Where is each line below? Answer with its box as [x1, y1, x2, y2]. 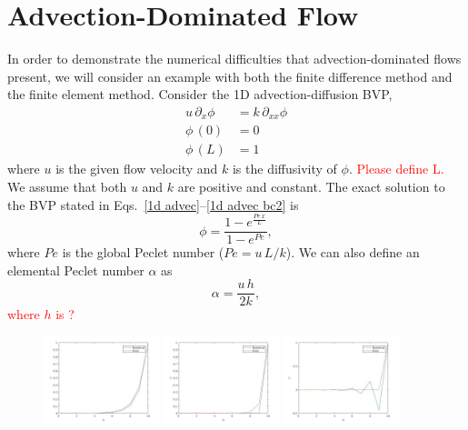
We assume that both [7, 177, 127, 196]
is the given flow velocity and [55, 159, 218, 178]
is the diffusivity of [232, 159, 337, 178]
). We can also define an [285, 243, 420, 262]
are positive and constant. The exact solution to [177, 177, 445, 196]
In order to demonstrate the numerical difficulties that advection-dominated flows [7, 49, 462, 68]
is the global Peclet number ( [62, 243, 224, 262]
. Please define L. [348, 159, 444, 178]
